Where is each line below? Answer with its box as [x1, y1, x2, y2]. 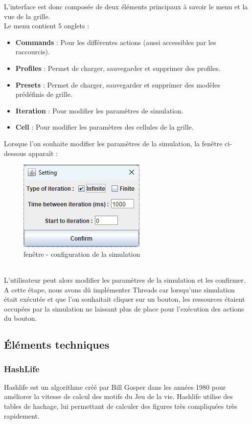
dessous [4, 148, 26, 158]
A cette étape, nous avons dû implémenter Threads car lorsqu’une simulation [4, 284, 235, 294]
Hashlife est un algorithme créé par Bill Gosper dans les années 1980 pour [4, 381, 226, 392]
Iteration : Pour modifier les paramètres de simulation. [15, 105, 183, 115]
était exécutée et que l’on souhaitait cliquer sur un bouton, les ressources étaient [4, 294, 245, 304]
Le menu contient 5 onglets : [4, 21, 90, 31]
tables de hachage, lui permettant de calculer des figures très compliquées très [4, 401, 237, 411]
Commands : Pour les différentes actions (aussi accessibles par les [15, 37, 216, 47]
